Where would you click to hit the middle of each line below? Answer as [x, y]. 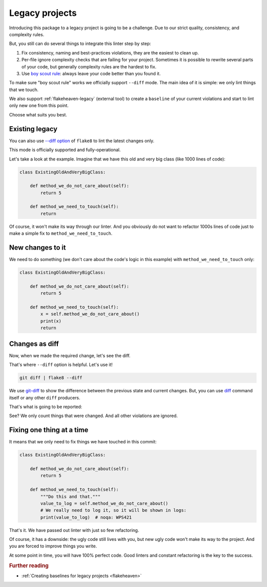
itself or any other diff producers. [45, 398]
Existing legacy [33, 129]
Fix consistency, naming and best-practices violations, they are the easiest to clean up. [110, 53]
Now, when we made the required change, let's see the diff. [70, 355]
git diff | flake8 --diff [51, 378]
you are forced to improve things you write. [53, 546]
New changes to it [38, 248]
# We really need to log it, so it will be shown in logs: [113, 510]
